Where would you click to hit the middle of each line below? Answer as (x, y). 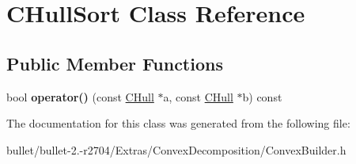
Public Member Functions (115, 63)
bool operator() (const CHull (80, 96)
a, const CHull (198, 96)
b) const (262, 96)
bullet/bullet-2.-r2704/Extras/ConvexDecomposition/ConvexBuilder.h (176, 149)
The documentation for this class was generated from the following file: (178, 123)
